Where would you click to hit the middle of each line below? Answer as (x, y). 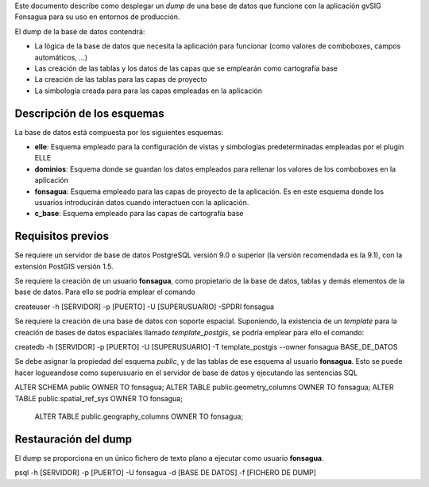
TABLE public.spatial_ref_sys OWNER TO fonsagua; (99, 398)
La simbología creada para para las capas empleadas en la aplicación (148, 91)
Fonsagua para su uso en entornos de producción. (97, 17)
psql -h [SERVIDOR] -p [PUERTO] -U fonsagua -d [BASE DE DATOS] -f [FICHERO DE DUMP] (166, 473)
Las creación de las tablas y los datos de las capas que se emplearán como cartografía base (186, 68)
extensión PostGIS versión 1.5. (64, 266)
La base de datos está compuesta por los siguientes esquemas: (119, 132)
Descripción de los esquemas (89, 113)
